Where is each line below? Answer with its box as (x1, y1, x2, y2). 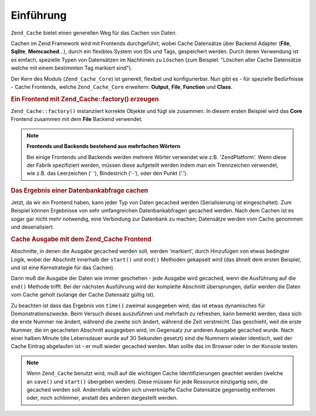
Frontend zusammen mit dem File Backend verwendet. (11, 116, 143, 123)
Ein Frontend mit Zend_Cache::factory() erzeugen (11, 95, 159, 103)
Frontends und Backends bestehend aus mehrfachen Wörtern (26, 143, 181, 150)
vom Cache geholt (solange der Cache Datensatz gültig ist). (11, 291, 155, 298)
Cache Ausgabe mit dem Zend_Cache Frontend (11, 235, 152, 243)
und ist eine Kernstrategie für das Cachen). (11, 264, 115, 271)
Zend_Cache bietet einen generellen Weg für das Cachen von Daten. (11, 29, 177, 36)
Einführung (11, 9, 67, 22)
